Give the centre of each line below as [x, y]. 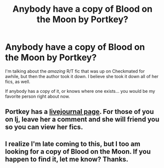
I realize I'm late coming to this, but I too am [73, 144]
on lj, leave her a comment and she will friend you [82, 120]
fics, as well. [18, 82]
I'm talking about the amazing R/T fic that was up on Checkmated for [75, 71]
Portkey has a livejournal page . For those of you [80, 112]
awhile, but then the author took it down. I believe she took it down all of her [82, 76]
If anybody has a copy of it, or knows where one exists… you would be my [80, 91]
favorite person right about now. [38, 96]
